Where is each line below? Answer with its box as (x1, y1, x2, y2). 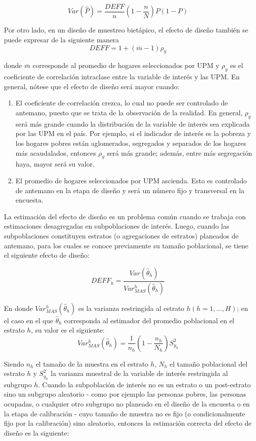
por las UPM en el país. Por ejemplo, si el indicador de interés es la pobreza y (15, 128, 251, 138)
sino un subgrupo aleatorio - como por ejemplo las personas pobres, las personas (4, 389, 246, 399)
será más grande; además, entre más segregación (107, 147, 252, 158)
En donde (4, 303, 33, 313)
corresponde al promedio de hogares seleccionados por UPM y (32, 60, 220, 70)
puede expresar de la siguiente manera (4, 34, 119, 45)
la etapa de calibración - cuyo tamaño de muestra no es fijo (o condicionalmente (4, 408, 245, 418)
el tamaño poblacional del (169, 358, 248, 369)
